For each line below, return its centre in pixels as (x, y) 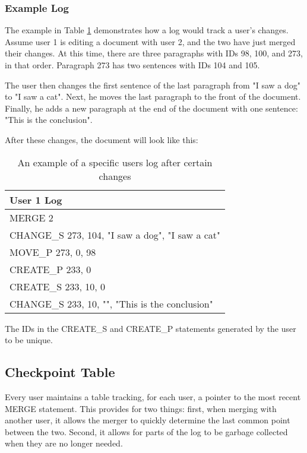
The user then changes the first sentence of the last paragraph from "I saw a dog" (153, 85)
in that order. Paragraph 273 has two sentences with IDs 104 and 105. (132, 65)
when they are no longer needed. (64, 443)
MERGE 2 (31, 217)
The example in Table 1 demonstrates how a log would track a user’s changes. (147, 30)
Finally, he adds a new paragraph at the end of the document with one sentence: (151, 108)
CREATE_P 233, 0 (50, 269)
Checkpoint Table (60, 372)
